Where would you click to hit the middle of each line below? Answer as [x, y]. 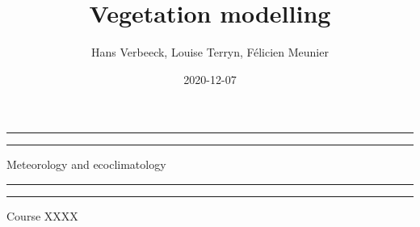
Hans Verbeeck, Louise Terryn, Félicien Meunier [210, 52]
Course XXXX [42, 215]
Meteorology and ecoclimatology [86, 164]
